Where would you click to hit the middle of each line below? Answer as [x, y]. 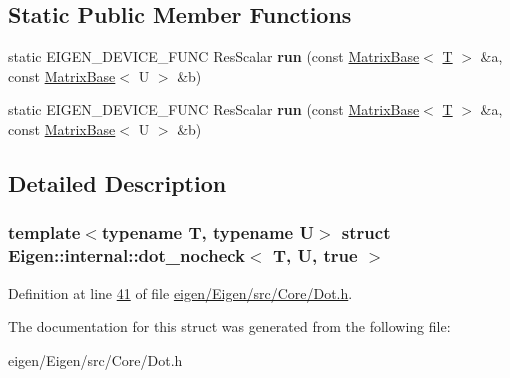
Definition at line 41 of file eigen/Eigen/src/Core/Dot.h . [180, 292]
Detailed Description [117, 182]
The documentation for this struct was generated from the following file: [229, 326]
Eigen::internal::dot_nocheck [127, 255]
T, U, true [315, 255]
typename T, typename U [207, 232]
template [44, 232]
